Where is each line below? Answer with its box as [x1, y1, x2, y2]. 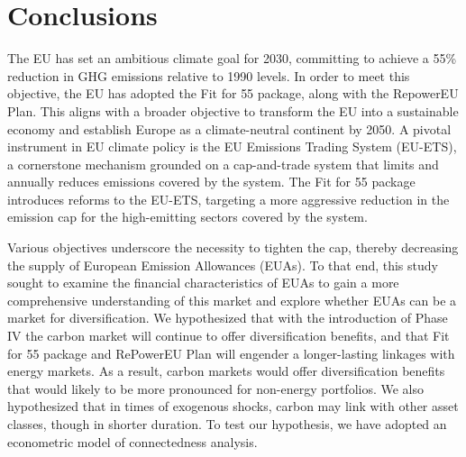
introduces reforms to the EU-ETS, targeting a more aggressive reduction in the [7, 189, 450, 208]
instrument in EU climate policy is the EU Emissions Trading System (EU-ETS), [7, 137, 457, 156]
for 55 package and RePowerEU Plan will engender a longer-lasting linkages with [7, 343, 455, 362]
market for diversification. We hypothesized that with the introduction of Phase [7, 308, 448, 327]
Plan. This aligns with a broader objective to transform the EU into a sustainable [7, 101, 459, 120]
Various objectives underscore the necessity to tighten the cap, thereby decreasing [7, 238, 459, 257]
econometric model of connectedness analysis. [7, 432, 258, 451]
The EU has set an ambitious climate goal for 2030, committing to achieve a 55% [7, 49, 457, 68]
